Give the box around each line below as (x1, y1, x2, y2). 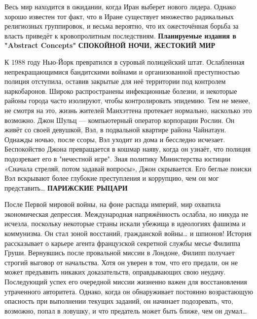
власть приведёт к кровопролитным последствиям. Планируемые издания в (4, 30, 236, 40)
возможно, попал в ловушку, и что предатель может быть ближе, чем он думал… (4, 305, 247, 316)
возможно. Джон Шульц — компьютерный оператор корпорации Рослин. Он (4, 115, 235, 125)
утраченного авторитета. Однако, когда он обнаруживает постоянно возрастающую (4, 286, 253, 296)
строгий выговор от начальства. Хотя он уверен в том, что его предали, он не (4, 257, 238, 267)
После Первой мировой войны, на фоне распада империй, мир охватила (4, 199, 221, 209)
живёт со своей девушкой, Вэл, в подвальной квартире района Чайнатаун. (4, 124, 226, 135)
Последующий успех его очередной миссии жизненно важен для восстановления (4, 277, 247, 287)
